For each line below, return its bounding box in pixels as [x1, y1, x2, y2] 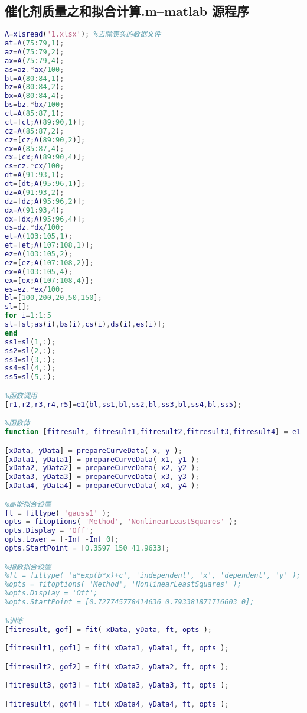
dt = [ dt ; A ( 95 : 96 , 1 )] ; [5, 180, 86, 188]
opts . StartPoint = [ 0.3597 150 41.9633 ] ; [5, 544, 170, 553]
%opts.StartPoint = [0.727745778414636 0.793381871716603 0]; [5, 598, 254, 607]
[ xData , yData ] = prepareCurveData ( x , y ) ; [5, 446, 182, 455]
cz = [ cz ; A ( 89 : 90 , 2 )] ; [5, 135, 86, 144]
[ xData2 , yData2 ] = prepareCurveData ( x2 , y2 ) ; [5, 464, 200, 473]
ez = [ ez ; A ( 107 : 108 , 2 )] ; [5, 258, 94, 267]
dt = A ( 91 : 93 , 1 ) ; [5, 171, 64, 180]
